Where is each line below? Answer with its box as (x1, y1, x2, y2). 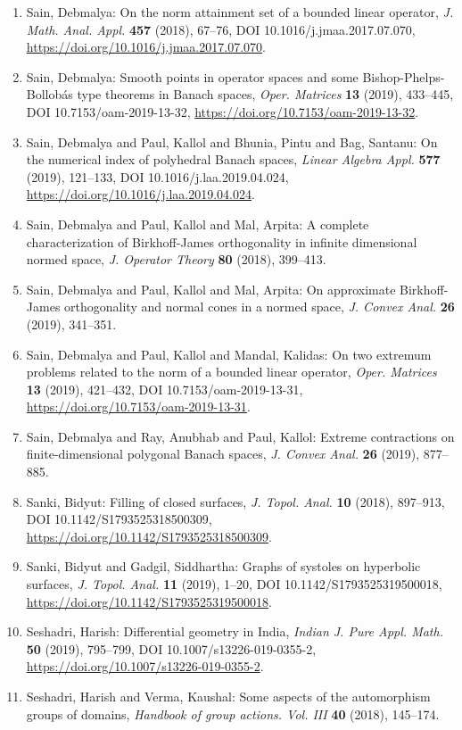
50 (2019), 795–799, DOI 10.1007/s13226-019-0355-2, (26, 639, 317, 658)
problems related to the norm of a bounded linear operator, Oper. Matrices (26, 362, 437, 381)
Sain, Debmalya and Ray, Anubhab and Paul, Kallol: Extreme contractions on (26, 427, 455, 445)
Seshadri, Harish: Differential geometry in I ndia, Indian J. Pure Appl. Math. (26, 622, 443, 641)
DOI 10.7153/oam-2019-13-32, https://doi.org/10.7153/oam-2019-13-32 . (26, 102, 419, 120)
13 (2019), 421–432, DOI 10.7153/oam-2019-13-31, (26, 379, 303, 398)
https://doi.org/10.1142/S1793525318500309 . (26, 527, 272, 545)
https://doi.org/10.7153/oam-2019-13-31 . (26, 397, 251, 416)
